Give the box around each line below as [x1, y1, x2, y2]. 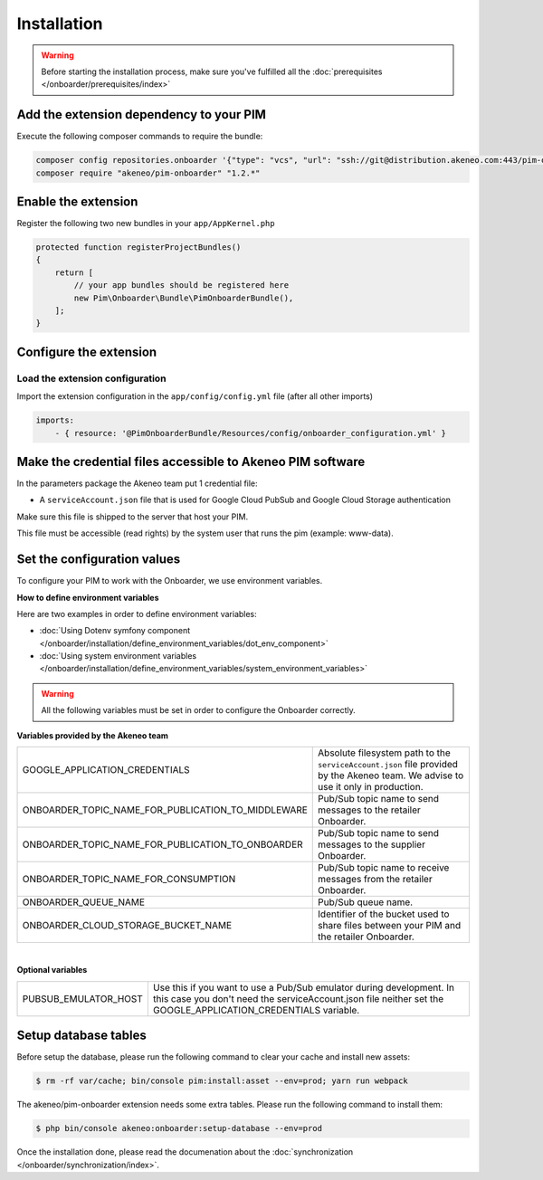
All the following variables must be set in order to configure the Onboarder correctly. [41, 705, 357, 716]
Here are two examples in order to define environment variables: [16, 608, 257, 619]
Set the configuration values [16, 552, 181, 567]
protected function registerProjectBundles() [35, 243, 242, 252]
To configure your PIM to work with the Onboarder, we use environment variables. [16, 576, 323, 586]
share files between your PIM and [318, 919, 462, 932]
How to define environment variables [16, 592, 159, 603]
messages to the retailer [318, 804, 421, 816]
